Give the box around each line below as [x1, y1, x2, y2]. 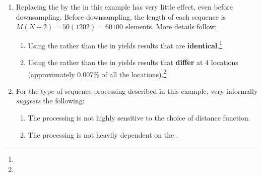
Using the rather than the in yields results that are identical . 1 [28, 38, 223, 50]
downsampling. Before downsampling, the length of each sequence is [16, 11, 226, 22]
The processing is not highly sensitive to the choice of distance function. [28, 112, 250, 123]
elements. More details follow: [125, 21, 217, 32]
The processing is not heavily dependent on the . [28, 129, 178, 140]
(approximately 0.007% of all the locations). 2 [28, 67, 167, 79]
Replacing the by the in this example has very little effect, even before [16, 2, 233, 12]
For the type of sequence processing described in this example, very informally [16, 85, 258, 96]
